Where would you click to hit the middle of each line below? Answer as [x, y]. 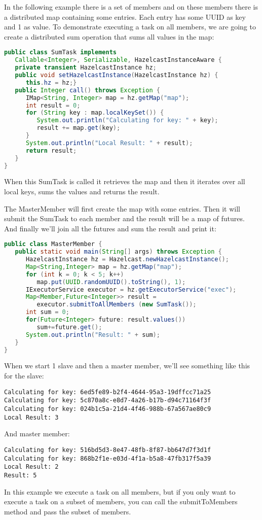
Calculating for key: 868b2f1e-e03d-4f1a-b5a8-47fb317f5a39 [108, 458]
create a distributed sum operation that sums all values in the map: [109, 36]
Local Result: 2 [31, 467]
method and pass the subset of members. [68, 511]
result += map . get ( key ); [79, 128]
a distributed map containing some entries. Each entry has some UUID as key [125, 16]
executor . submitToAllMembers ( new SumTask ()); [117, 305]
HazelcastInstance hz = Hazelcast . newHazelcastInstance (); [127, 259]
